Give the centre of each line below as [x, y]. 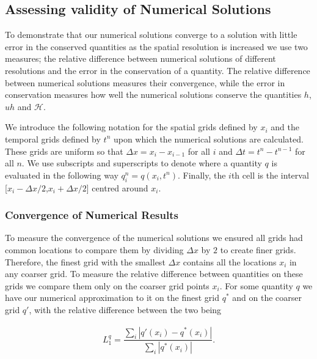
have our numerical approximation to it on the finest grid [112, 298]
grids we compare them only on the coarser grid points [107, 285]
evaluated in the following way [62, 175]
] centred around [117, 187]
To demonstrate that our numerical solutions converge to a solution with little [151, 35]
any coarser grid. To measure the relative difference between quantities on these [154, 274]
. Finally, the [202, 175]
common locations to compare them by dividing [94, 249]
